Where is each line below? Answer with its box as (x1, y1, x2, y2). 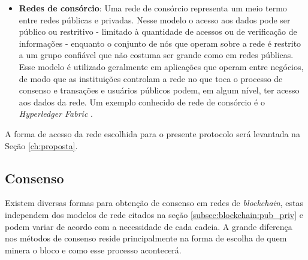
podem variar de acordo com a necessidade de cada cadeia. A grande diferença (5, 220, 292, 232)
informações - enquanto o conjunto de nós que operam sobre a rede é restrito (19, 37, 301, 49)
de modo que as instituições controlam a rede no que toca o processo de (19, 72, 283, 84)
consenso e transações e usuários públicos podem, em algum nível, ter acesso (19, 84, 300, 96)
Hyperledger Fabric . (19, 107, 93, 120)
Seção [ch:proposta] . (5, 139, 78, 152)
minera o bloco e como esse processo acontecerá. (5, 243, 182, 256)
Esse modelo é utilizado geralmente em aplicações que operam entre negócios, (19, 60, 304, 72)
